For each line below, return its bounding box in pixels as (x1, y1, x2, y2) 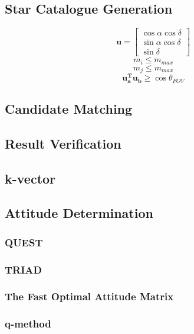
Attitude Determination (5, 204, 153, 222)
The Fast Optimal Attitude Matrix (5, 289, 174, 304)
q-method (5, 316, 51, 331)
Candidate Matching (5, 99, 133, 118)
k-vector (5, 169, 56, 187)
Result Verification (5, 134, 121, 152)
